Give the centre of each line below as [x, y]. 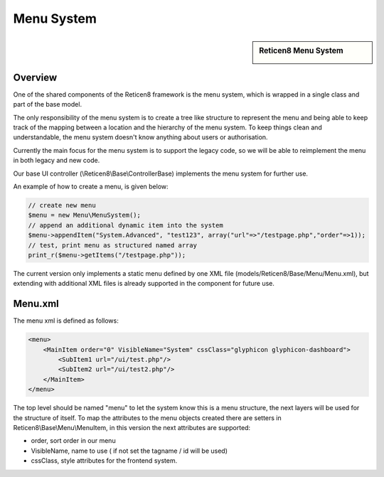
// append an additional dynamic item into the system [126, 225]
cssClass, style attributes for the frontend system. [104, 461]
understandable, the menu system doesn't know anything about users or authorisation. [140, 137]
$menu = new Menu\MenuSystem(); [85, 215]
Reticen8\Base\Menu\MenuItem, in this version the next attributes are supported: [132, 427]
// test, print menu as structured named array [112, 245]
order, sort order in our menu [74, 441]
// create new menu [62, 205]
